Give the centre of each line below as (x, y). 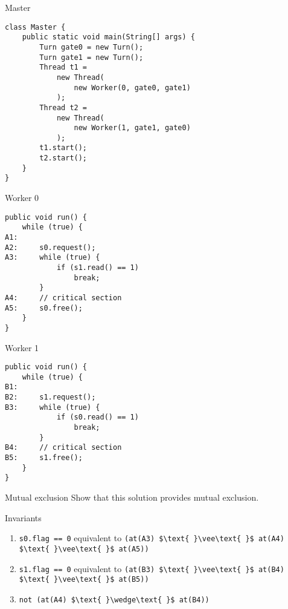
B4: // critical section (63, 448)
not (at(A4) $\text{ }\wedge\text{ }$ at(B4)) (114, 600)
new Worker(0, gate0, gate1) (132, 87)
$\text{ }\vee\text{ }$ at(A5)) (84, 549)
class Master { (35, 27)
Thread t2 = (63, 107)
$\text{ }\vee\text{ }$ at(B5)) (84, 580)
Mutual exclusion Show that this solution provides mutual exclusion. (132, 497)
